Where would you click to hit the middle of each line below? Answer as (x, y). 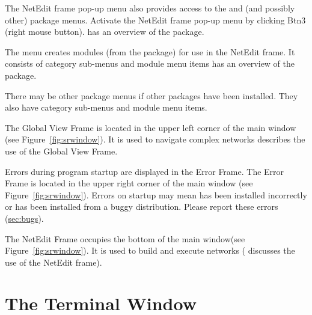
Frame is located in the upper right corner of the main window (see (129, 183)
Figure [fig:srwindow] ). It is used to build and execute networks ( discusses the (150, 250)
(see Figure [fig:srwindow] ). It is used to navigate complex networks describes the (155, 139)
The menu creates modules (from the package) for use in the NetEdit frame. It (150, 51)
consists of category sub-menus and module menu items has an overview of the (150, 63)
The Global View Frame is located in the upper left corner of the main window (151, 127)
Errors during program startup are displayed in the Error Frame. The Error (145, 171)
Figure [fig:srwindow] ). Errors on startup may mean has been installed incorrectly (156, 194)
